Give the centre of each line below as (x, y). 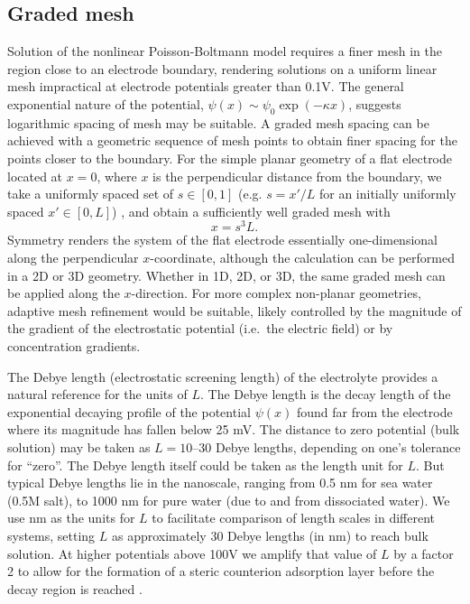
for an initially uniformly (387, 194)
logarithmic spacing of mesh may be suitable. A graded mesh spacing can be (218, 122)
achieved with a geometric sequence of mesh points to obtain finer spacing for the (232, 140)
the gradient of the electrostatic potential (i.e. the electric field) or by (200, 328)
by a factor (424, 553)
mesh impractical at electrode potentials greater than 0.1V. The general (206, 86)
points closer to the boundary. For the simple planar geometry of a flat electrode (230, 158)
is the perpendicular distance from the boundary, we (297, 176)
